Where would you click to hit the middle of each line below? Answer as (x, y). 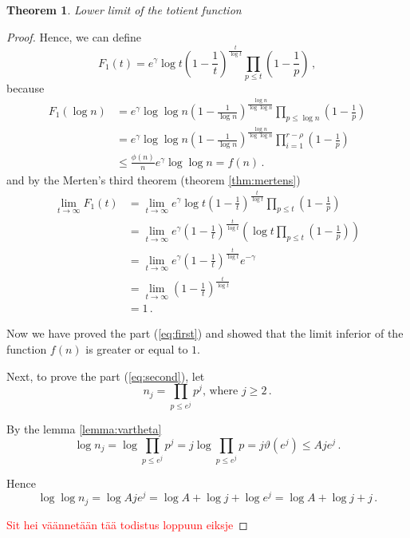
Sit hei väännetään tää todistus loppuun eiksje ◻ (127, 524)
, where (220, 392)
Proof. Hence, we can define (74, 36)
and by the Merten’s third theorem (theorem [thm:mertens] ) (154, 179)
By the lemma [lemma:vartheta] (84, 429)
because (26, 87)
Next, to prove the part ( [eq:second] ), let (106, 376)
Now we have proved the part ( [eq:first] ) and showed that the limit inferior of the (205, 333)
